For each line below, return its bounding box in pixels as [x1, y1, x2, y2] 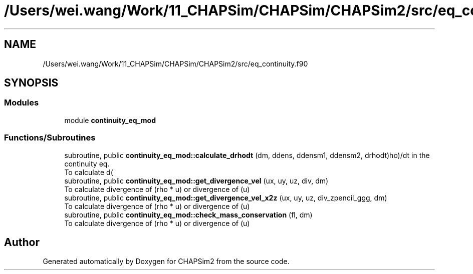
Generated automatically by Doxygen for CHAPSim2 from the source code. [43, 257, 290, 266]
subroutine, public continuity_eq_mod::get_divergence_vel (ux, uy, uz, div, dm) [64, 176, 329, 185]
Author [4, 235, 40, 248]
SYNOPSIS [4, 76, 59, 89]
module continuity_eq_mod [64, 115, 156, 124]
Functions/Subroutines [4, 132, 96, 143]
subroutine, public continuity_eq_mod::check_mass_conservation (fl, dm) [64, 210, 313, 219]
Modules [4, 97, 39, 108]
